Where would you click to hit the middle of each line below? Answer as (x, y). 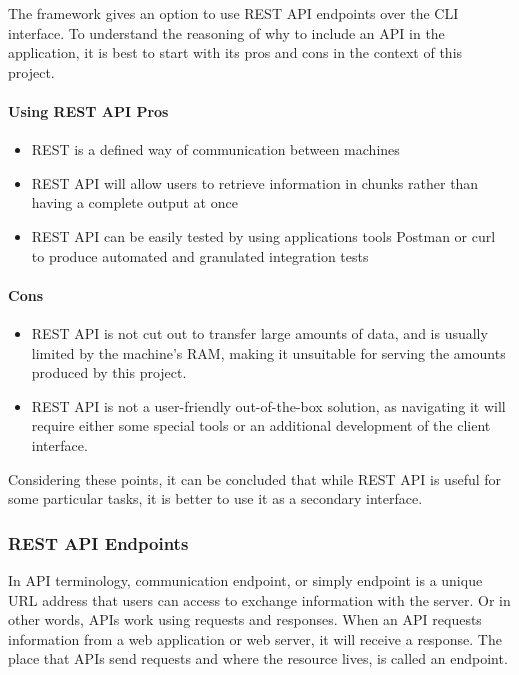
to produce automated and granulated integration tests (200, 255)
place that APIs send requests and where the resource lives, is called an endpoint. (258, 658)
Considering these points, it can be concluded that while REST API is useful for (255, 478)
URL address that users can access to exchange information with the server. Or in (259, 599)
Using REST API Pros (88, 110)
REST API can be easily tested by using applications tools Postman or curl (263, 235)
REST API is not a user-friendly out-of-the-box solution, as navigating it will (268, 405)
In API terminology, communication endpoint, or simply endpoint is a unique (245, 579)
